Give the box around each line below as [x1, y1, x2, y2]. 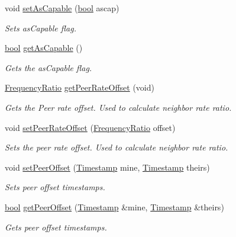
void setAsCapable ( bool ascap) [5, 2, 119, 14]
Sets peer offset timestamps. [5, 181, 105, 193]
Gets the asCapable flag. [5, 61, 92, 73]
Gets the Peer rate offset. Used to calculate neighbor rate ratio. [5, 101, 232, 113]
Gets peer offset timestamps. [5, 220, 107, 233]
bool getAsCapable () [5, 41, 83, 54]
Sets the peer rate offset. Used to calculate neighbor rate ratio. [5, 141, 228, 153]
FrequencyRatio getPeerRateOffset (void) [5, 81, 154, 94]
